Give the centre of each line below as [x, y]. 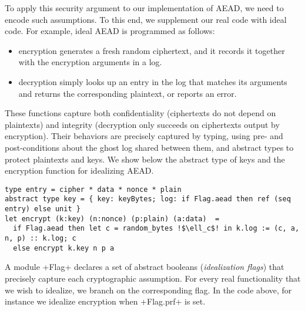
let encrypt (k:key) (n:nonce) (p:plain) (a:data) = [112, 219]
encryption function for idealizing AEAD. [79, 170]
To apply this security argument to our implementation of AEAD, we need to [144, 8]
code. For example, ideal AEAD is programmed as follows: [110, 31]
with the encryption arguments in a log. [90, 62]
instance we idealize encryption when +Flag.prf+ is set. [105, 301]
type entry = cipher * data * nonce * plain [93, 189]
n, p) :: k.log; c [41, 238]
